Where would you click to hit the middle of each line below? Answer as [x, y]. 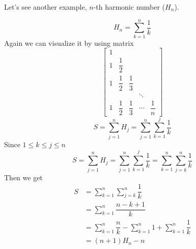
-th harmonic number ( [129, 7]
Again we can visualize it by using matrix [69, 43]
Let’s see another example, [46, 7]
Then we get [23, 177]
